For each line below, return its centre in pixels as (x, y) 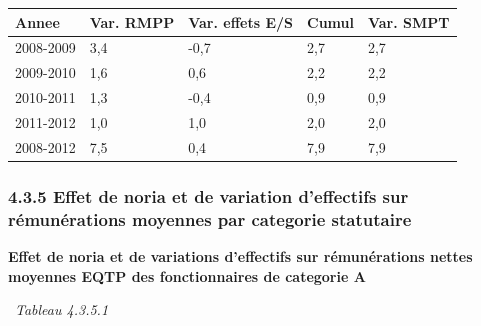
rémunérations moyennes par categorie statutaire (210, 218)
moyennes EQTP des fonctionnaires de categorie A (187, 275)
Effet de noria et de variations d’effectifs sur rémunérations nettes (240, 255)
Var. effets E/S (240, 21)
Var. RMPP (132, 21)
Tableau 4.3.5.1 (62, 309)
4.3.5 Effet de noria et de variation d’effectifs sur (208, 195)
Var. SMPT (408, 21)
